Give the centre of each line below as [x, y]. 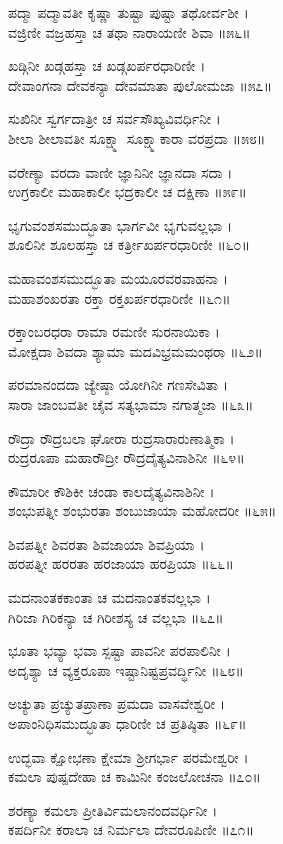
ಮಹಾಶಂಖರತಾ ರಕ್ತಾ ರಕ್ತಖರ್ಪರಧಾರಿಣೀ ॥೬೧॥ [119, 297]
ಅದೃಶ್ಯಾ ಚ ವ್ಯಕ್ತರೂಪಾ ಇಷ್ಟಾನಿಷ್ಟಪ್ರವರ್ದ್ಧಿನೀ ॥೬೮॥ [126, 669]
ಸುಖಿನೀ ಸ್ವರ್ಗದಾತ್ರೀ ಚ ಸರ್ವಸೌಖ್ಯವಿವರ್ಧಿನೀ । [114, 118]
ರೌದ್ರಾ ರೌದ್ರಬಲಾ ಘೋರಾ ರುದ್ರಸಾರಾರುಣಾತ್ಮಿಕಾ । [121, 437]
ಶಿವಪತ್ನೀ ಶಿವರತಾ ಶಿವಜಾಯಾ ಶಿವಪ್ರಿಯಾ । [106, 543]
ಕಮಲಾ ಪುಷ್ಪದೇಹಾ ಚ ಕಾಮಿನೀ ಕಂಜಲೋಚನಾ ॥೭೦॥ [134, 776]
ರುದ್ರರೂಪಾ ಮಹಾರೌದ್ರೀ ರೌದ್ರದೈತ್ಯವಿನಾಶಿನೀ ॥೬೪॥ [126, 457]
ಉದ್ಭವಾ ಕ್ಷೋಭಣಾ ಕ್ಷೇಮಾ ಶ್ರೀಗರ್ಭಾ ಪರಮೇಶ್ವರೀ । [128, 756]
